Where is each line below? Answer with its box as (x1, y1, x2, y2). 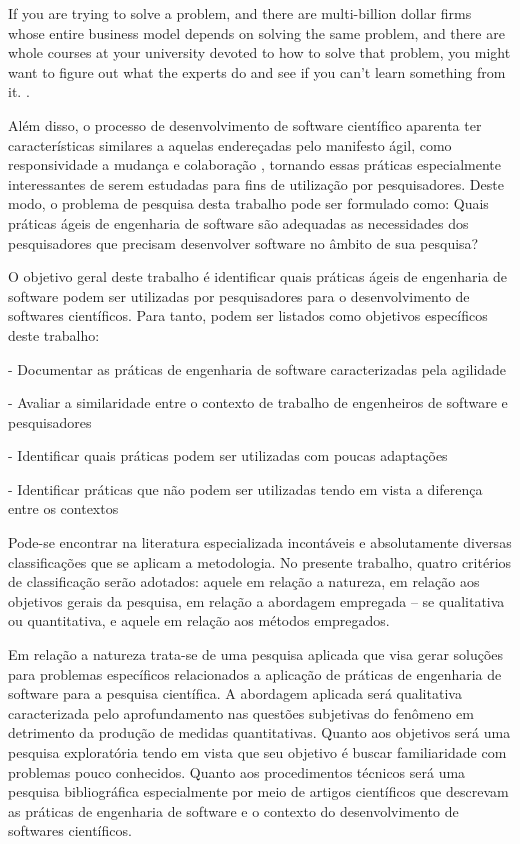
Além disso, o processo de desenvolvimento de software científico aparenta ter (8, 114, 482, 135)
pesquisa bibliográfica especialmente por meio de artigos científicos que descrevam (8, 781, 509, 802)
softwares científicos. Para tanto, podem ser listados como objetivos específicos (8, 305, 488, 326)
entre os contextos (8, 498, 119, 519)
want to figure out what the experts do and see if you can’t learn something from (8, 61, 506, 82)
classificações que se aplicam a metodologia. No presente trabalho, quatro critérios (8, 551, 512, 572)
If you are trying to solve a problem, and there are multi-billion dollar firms (8, 3, 472, 23)
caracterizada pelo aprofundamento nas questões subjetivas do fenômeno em (8, 702, 474, 723)
